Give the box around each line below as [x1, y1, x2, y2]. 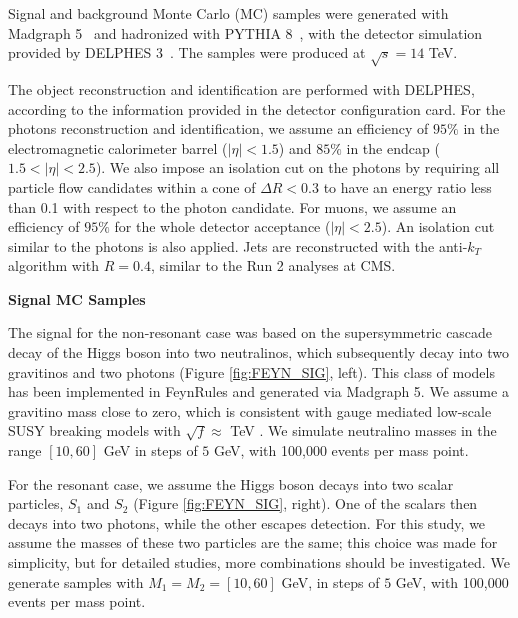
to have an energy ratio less [323, 176, 492, 197]
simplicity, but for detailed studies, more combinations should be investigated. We [8, 552, 510, 573]
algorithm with [8, 255, 100, 276]
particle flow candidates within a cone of [8, 176, 256, 197]
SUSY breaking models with [8, 420, 181, 441]
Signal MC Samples [8, 288, 146, 309]
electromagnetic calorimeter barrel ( [8, 137, 228, 158]
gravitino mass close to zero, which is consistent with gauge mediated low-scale [8, 400, 492, 421]
